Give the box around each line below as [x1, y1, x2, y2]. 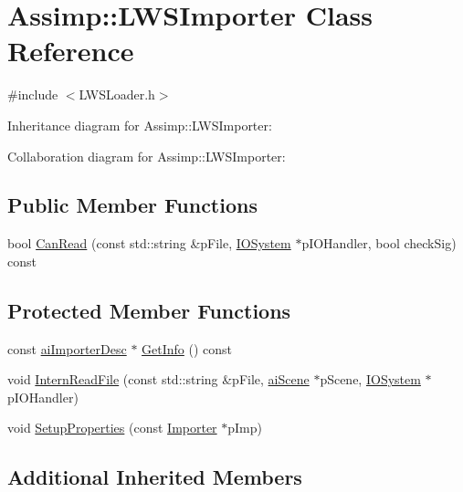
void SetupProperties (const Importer [7, 418, 217, 437]
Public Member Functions [7, 191, 258, 219]
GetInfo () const [142, 339, 233, 358]
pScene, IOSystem [320, 370, 421, 389]
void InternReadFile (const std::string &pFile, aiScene [7, 370, 310, 389]
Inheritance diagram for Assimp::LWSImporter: [7, 115, 272, 134]
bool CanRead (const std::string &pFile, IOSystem [7, 234, 291, 253]
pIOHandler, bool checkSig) [301, 234, 457, 253]
